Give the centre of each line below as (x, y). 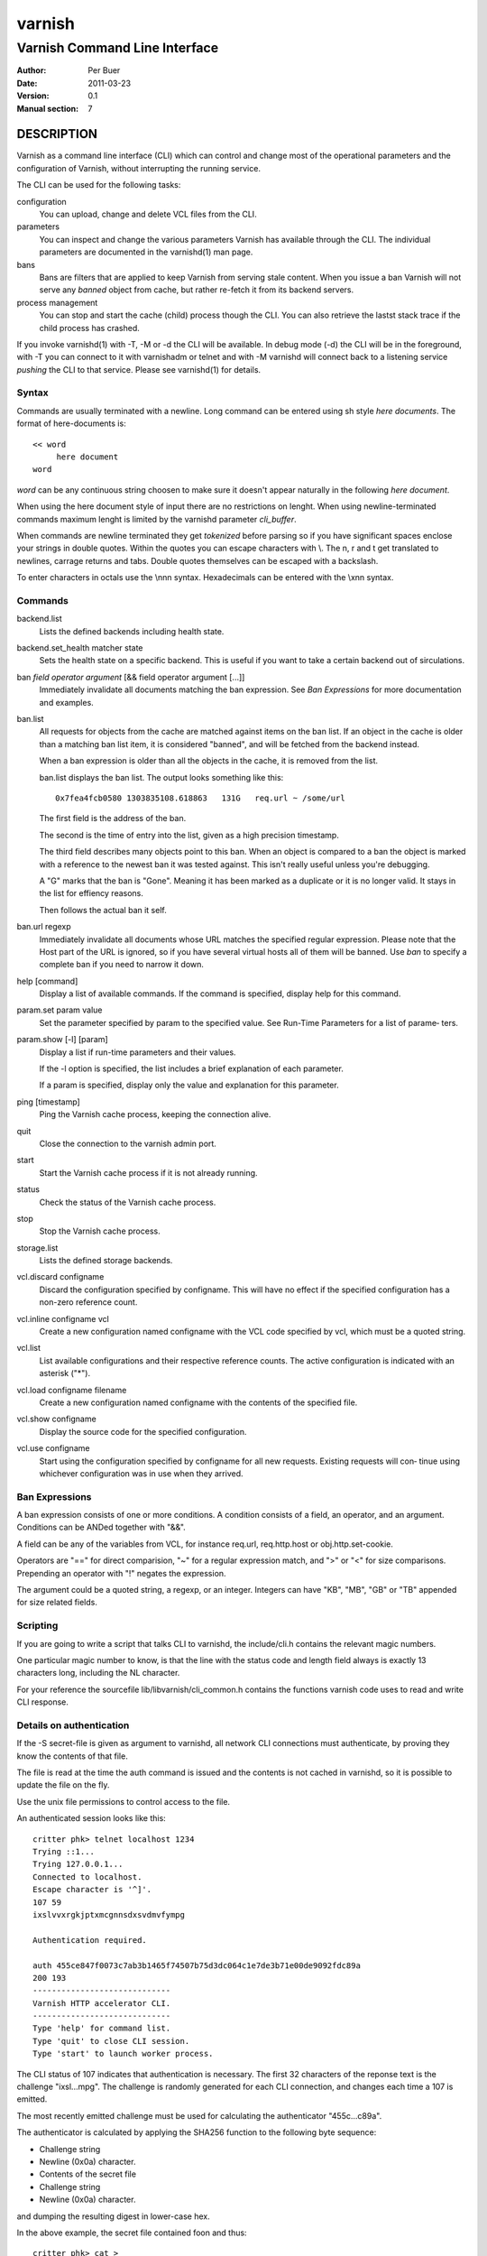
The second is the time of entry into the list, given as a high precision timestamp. (189, 835)
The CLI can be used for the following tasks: (99, 185)
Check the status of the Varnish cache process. (128, 1202)
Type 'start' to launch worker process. (123, 2054)
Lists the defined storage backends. (106, 1261)
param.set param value (60, 1010)
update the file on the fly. (63, 1785)
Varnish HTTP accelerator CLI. (102, 2003)
